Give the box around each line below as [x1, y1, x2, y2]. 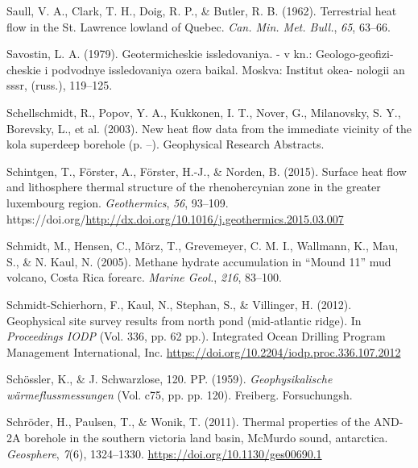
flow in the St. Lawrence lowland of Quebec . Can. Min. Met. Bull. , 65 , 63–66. [6, 18, 391, 35]
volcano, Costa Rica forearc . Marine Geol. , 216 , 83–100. [6, 269, 282, 286]
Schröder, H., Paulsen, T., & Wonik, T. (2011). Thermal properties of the [6, 413, 370, 430]
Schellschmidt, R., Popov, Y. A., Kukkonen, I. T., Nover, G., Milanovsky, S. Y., [6, 103, 401, 120]
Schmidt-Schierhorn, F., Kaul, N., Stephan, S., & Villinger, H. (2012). [6, 295, 352, 312]
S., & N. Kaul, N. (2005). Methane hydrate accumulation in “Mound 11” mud [6, 253, 391, 270]
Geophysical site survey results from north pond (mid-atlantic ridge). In [6, 311, 362, 328]
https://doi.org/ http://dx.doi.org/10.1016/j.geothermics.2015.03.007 [6, 210, 344, 227]
